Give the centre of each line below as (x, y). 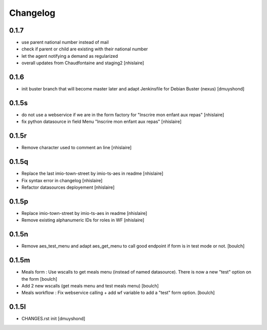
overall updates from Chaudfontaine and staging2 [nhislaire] (83, 63)
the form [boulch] (39, 279)
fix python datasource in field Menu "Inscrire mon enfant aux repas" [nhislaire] (102, 122)
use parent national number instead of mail (65, 42)
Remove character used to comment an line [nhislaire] (77, 148)
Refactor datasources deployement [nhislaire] (68, 187)
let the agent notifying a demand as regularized (70, 56)
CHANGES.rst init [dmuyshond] (53, 319)
